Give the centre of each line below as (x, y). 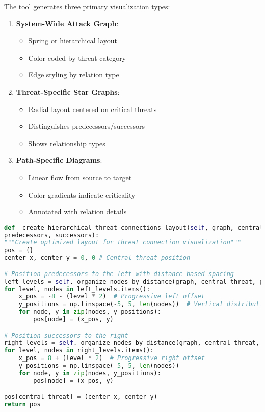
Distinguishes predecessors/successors (87, 126)
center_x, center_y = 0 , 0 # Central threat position (97, 258)
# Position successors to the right (66, 335)
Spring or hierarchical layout (73, 40)
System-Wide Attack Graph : (67, 23)
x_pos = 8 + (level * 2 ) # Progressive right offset (112, 358)
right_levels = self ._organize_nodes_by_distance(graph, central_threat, (132, 343)
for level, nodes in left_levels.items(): (77, 289)
